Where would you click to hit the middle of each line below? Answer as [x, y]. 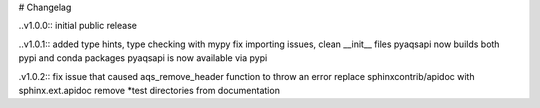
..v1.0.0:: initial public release [77, 26]
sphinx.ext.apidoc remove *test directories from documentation [149, 90]
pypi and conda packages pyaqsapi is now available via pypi [143, 58]
